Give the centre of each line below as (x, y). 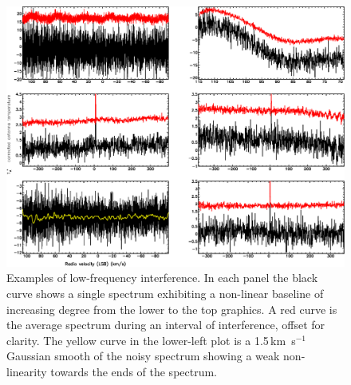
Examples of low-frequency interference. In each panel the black (162, 278)
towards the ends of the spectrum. (134, 372)
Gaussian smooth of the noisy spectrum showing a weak (143, 356)
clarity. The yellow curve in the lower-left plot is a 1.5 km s (151, 340)
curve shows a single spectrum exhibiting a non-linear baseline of (165, 294)
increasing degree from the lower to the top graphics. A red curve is (172, 309)
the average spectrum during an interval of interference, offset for (166, 325)
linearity (27, 372)
